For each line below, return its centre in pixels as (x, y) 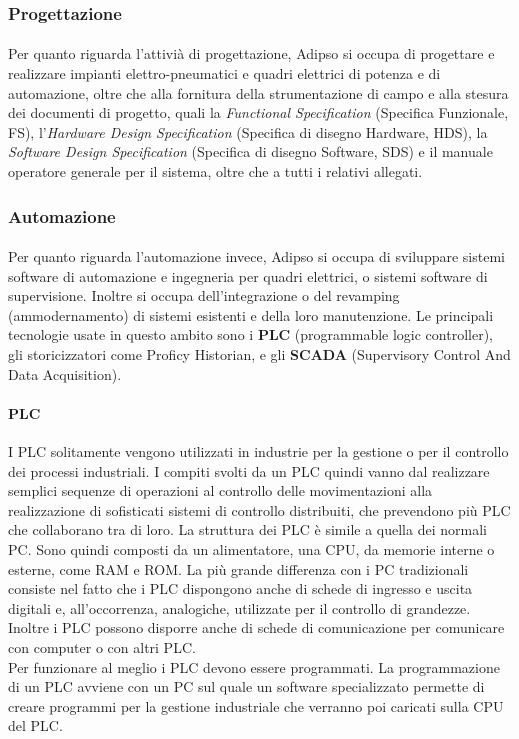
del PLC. (35, 725)
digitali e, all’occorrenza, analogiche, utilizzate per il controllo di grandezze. (239, 607)
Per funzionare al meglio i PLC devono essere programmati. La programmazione (254, 666)
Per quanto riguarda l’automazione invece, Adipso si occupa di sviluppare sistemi (256, 256)
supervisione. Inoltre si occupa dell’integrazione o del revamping (204, 295)
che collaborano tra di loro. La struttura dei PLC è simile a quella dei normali (247, 529)
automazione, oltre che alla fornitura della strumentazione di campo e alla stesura (258, 92)
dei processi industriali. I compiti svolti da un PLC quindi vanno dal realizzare (249, 470)
